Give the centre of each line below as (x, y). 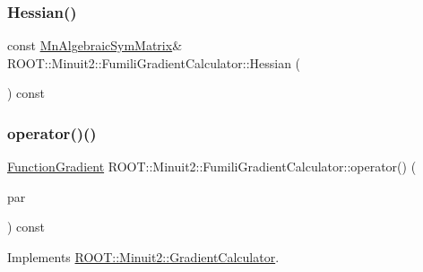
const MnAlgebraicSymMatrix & (95, 45)
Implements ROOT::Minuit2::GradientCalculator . (143, 257)
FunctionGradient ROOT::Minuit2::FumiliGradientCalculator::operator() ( (212, 167)
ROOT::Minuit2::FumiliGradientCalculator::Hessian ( (154, 62)
